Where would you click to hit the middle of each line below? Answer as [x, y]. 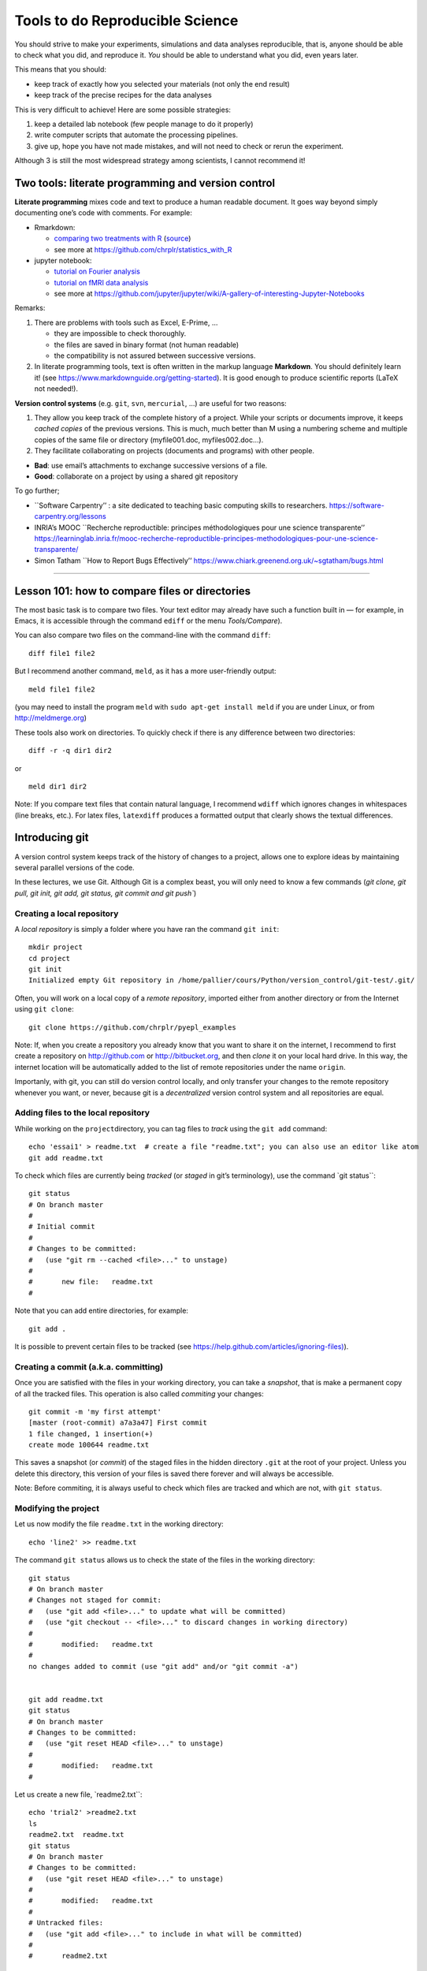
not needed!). [56, 389]
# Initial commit [62, 1227]
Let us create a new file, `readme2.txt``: [78, 1794]
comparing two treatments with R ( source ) [123, 238]
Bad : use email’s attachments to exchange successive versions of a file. [151, 465]
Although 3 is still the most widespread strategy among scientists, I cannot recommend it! [160, 161]
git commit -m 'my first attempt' [95, 1412]
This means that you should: [60, 69]
